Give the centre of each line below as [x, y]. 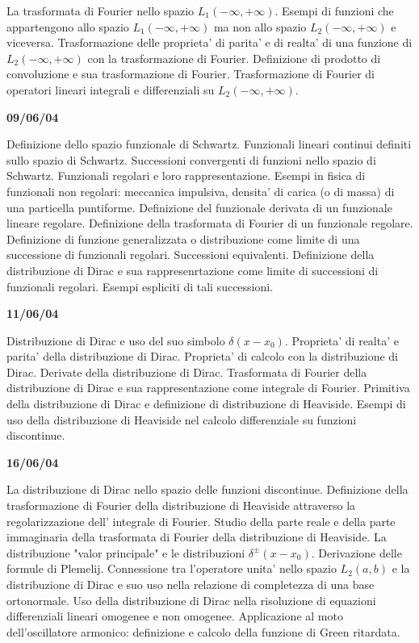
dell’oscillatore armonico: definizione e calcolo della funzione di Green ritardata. [203, 631]
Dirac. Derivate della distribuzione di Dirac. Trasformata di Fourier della [187, 372]
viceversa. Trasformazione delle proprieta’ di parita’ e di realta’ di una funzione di [209, 42]
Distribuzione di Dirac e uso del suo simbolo [116, 340]
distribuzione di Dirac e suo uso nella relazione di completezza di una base [191, 584]
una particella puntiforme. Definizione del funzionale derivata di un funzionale [199, 207]
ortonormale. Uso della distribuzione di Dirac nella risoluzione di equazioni [191, 600]
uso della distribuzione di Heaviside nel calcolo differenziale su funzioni [182, 419]
